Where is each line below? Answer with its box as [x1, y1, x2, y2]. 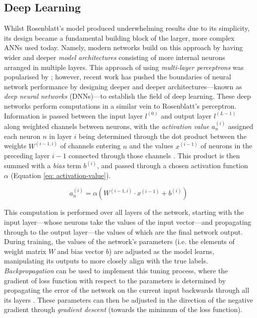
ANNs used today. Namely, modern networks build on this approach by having [4, 42, 243, 53]
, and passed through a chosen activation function [97, 160, 248, 171]
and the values [129, 140, 173, 151]
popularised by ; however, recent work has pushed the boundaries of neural [4, 71, 231, 82]
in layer [49, 130, 72, 141]
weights [4, 140, 27, 151]
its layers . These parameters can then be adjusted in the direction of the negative [4, 294, 253, 305]
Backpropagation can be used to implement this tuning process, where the [4, 265, 228, 275]
